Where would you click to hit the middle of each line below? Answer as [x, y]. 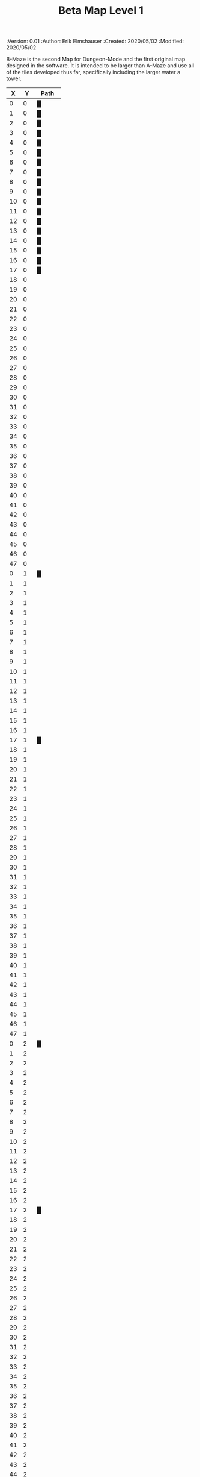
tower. [14, 78]
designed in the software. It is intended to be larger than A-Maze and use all [100, 66]
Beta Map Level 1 [101, 11]
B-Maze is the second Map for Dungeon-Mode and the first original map [96, 59]
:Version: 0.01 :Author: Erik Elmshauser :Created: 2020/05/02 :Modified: [95, 41]
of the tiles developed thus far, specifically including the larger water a [93, 72]
